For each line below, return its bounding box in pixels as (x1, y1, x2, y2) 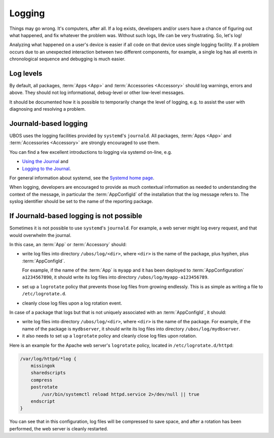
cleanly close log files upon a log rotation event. (22, 300, 122, 306)
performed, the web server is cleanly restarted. (9, 425, 109, 431)
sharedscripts (30, 370, 66, 376)
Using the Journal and (22, 158, 68, 164)
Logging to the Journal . (22, 165, 71, 172)
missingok (30, 363, 55, 368)
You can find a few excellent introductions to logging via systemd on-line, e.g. (9, 149, 173, 155)
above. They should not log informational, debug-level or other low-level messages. (9, 89, 185, 96)
